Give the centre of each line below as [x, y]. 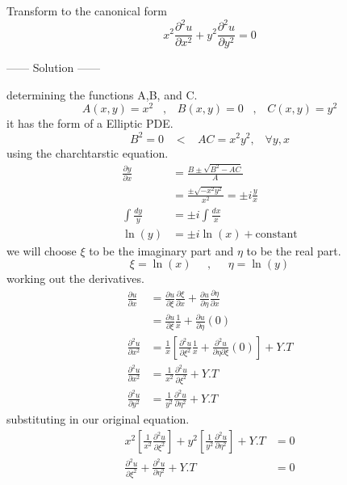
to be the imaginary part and [161, 250]
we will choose [42, 250]
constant [276, 234]
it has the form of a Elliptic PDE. [90, 123]
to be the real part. [294, 250]
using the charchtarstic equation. [88, 152]
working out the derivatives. [75, 278]
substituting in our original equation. [98, 419]
